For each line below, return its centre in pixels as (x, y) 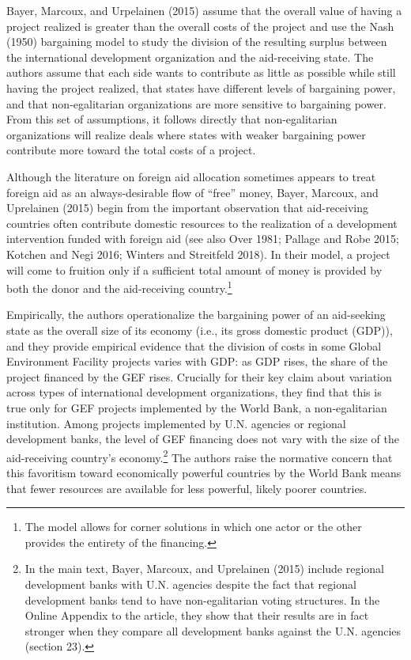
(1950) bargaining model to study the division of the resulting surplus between (197, 42)
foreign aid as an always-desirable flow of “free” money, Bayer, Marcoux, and (192, 192)
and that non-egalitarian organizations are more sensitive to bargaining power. (196, 103)
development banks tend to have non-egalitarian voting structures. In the (202, 599)
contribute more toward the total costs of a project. (131, 150)
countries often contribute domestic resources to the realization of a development (202, 223)
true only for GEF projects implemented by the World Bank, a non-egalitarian (197, 407)
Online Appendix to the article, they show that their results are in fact (197, 615)
